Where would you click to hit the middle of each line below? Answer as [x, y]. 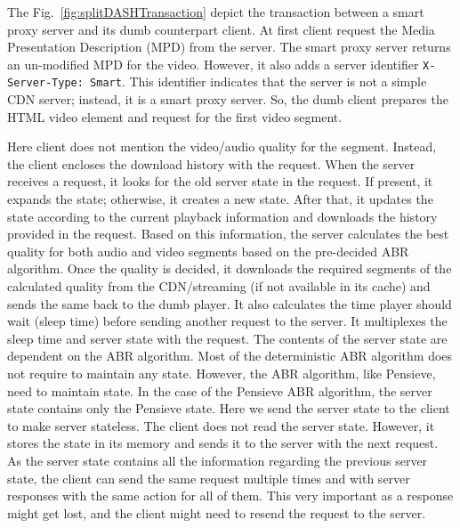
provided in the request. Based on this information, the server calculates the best [228, 234]
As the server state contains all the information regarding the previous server [218, 460]
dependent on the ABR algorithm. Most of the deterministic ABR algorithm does [230, 356]
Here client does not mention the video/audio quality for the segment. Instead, [222, 146]
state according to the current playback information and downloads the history [222, 216]
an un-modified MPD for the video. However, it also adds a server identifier [213, 64]
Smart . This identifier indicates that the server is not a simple [258, 81]
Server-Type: [45, 83]
